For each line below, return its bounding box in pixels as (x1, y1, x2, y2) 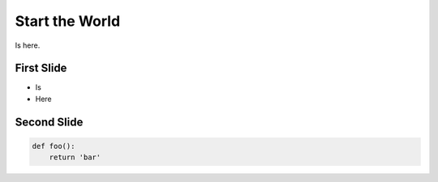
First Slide (15, 61, 67, 75)
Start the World (15, 12, 121, 30)
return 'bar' (49, 153, 101, 162)
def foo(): (32, 142, 75, 150)
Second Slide (15, 115, 84, 129)
